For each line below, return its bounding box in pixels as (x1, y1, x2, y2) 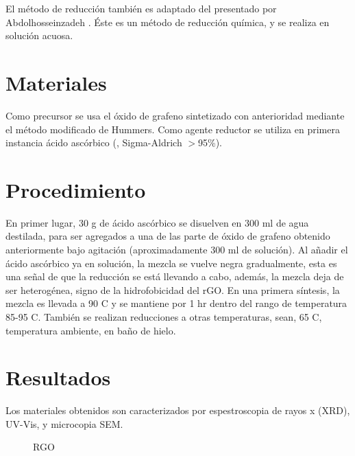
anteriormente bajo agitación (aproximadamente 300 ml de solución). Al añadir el (5, 242, 348, 256)
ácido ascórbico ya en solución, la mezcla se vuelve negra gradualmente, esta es (5, 255, 337, 270)
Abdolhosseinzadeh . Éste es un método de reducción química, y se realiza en (5, 14, 330, 29)
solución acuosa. (5, 28, 73, 43)
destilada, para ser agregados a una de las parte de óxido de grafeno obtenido (5, 229, 330, 243)
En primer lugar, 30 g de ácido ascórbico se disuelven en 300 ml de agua (5, 215, 309, 229)
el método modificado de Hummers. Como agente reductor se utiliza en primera (5, 122, 340, 136)
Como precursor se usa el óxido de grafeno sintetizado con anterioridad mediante (5, 108, 345, 122)
